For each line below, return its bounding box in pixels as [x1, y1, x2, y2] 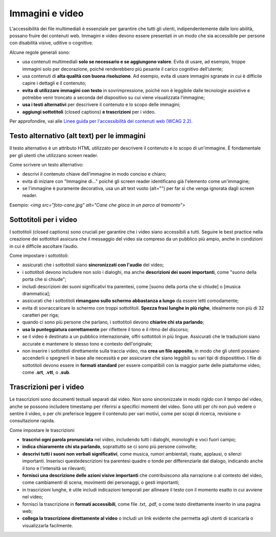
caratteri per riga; [22, 312, 59, 318]
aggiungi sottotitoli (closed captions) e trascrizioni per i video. [22, 109, 156, 115]
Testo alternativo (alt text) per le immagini [9, 132, 146, 140]
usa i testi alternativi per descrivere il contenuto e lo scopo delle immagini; [22, 101, 181, 108]
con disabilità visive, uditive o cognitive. [9, 40, 94, 46]
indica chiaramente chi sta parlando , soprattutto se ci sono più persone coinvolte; [22, 443, 197, 450]
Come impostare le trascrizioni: [9, 427, 76, 433]
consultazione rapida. [9, 418, 55, 424]
